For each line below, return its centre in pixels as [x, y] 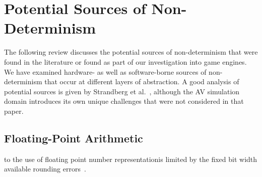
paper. [14, 111]
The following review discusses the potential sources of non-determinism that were [131, 52]
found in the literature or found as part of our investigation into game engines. [125, 61]
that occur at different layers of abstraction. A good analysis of [142, 81]
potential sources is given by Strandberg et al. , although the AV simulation [122, 91]
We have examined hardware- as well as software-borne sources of [105, 71]
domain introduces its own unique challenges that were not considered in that [124, 101]
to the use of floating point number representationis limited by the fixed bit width [131, 159]
